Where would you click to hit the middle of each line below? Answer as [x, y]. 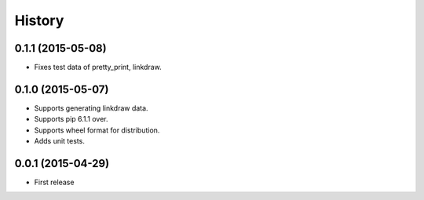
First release [54, 182]
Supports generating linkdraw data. [91, 108]
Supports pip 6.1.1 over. [71, 119]
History [39, 20]
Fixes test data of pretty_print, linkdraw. [98, 67]
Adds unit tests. [60, 141]
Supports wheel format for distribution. [97, 130]
